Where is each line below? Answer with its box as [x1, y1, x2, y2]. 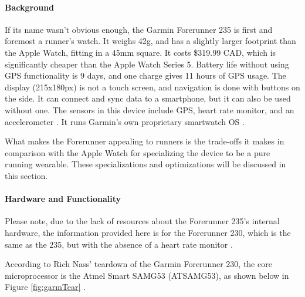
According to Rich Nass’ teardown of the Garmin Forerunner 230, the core [5, 258, 272, 270]
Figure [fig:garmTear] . [5, 281, 86, 293]
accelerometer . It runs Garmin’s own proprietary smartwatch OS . [5, 115, 245, 127]
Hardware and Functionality [5, 193, 121, 205]
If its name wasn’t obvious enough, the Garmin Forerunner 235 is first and [5, 23, 273, 35]
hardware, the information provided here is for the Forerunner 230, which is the [5, 226, 291, 238]
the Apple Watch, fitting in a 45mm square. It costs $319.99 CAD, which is [5, 46, 276, 58]
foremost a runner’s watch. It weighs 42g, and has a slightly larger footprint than [5, 35, 296, 47]
